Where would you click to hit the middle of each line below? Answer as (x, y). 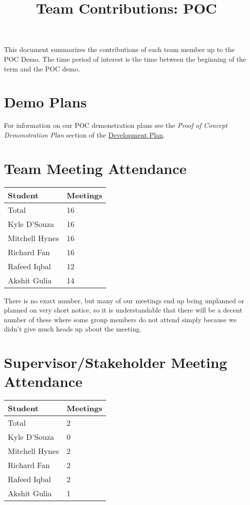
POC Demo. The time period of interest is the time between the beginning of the (125, 59)
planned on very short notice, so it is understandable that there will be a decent (123, 310)
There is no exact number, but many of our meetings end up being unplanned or (124, 300)
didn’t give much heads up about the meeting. (73, 329)
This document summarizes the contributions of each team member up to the (119, 49)
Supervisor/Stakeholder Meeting (116, 362)
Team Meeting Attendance (95, 168)
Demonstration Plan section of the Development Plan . (85, 134)
